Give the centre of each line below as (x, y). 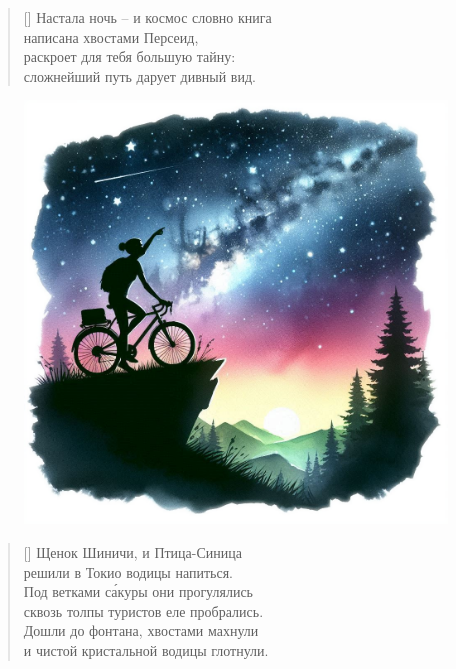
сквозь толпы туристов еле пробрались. (143, 610)
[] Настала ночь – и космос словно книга (147, 17)
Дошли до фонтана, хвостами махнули (141, 630)
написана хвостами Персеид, (111, 36)
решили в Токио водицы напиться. (128, 571)
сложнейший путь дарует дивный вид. (139, 75)
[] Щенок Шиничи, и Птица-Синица (132, 551)
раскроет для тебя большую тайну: (129, 56)
